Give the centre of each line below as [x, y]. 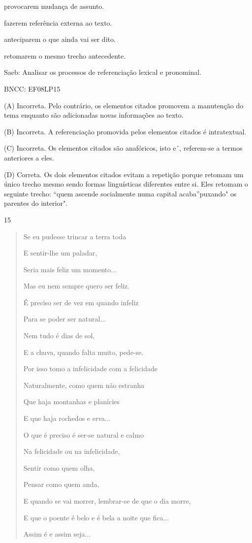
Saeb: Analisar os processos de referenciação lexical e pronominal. [103, 72]
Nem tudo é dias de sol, [59, 335]
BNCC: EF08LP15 [32, 88]
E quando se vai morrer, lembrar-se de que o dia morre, [107, 501]
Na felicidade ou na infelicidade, [72, 451]
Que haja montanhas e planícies [71, 401]
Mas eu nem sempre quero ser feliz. [77, 286]
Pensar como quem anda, [61, 484]
